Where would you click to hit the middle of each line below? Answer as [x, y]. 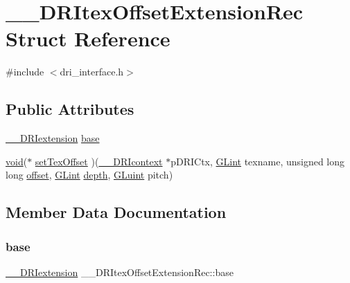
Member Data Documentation [116, 212]
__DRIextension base [53, 138]
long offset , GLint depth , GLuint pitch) [89, 175]
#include [25, 72]
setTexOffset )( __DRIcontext [99, 161]
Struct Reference [88, 38]
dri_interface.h [92, 72]
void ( [17, 161]
